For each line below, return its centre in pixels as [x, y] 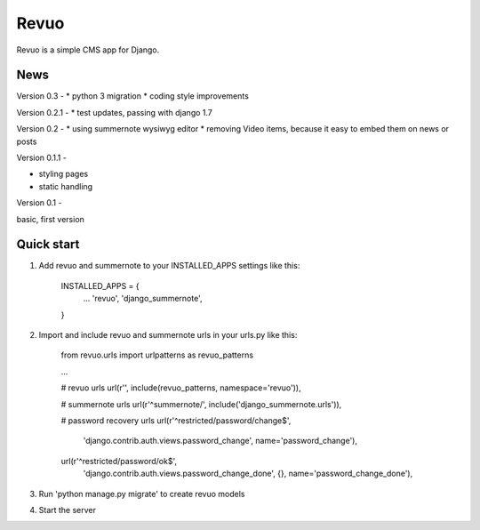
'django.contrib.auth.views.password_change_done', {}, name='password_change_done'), [248, 474]
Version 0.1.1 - [41, 158]
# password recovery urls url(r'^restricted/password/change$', [176, 421]
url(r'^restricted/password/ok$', [119, 461]
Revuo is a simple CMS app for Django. [88, 50]
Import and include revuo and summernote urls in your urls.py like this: [168, 335]
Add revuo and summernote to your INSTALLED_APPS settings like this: [169, 266]
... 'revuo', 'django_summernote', [143, 299]
